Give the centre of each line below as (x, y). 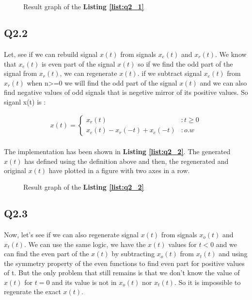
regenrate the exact (32, 291)
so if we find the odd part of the (185, 63)
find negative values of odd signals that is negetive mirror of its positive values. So (126, 92)
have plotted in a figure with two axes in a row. (119, 170)
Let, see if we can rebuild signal (51, 54)
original (15, 170)
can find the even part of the (47, 254)
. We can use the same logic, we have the (85, 244)
